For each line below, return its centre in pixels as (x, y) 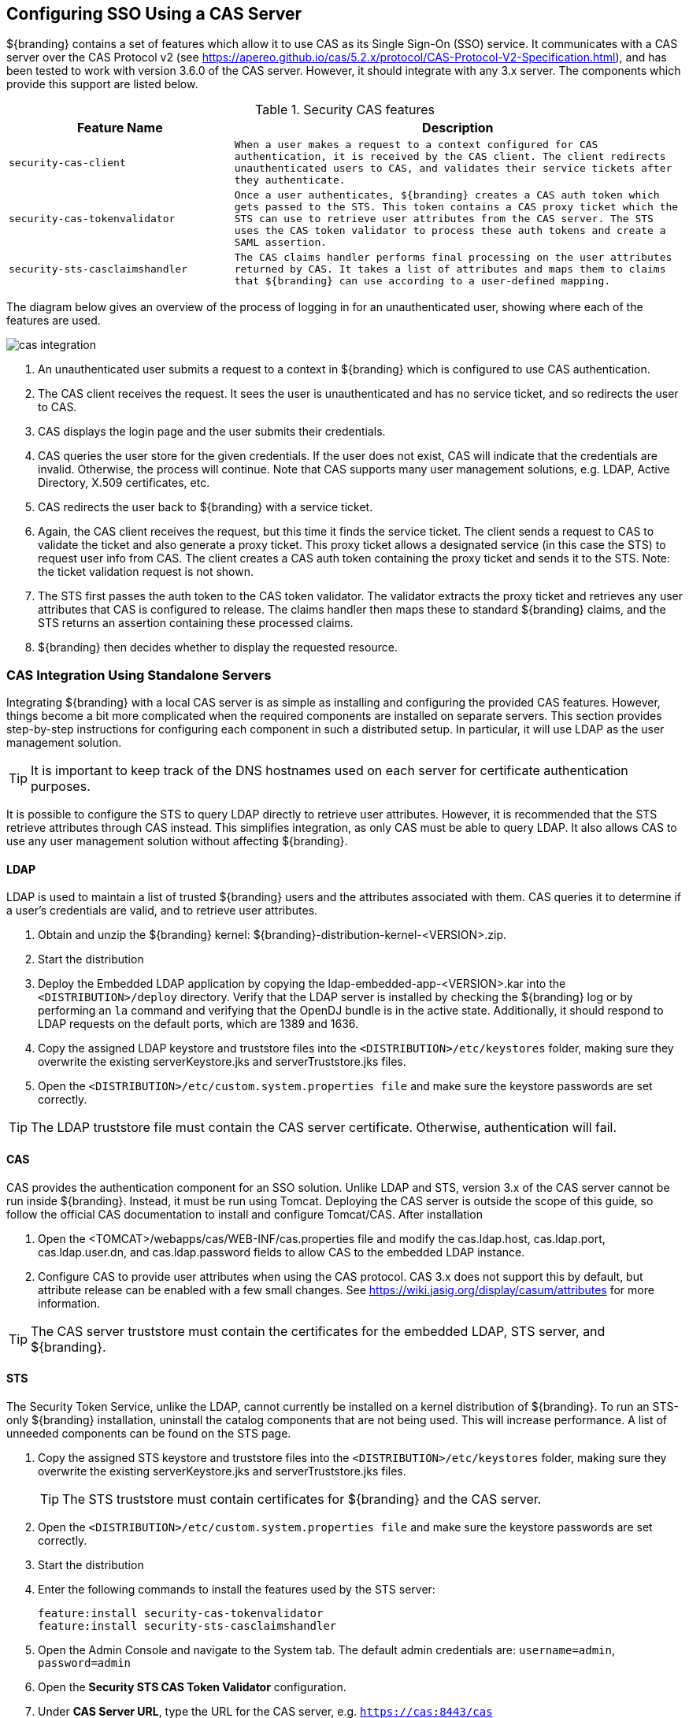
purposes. (61, 787)
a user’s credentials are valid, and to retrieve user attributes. (162, 911)
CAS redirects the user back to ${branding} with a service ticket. (206, 507)
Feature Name (120, 128)
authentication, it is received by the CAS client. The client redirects (450, 157)
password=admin (85, 1662)
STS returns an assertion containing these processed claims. (196, 623)
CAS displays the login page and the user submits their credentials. (212, 432)
